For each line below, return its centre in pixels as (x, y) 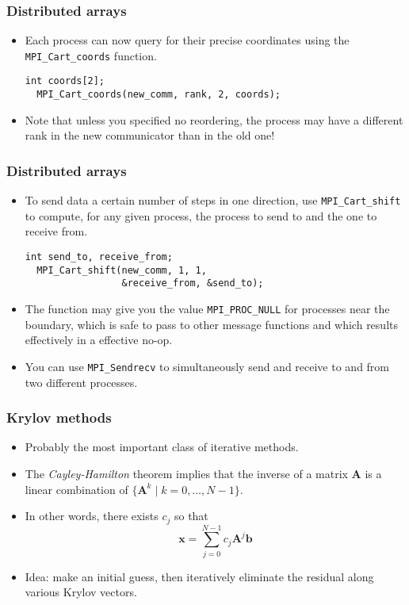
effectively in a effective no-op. (99, 340)
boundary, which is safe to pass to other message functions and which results (211, 324)
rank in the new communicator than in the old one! (150, 135)
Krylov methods (59, 417)
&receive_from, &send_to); (193, 283)
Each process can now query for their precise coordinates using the (187, 40)
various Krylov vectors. (81, 592)
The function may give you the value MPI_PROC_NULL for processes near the (207, 308)
